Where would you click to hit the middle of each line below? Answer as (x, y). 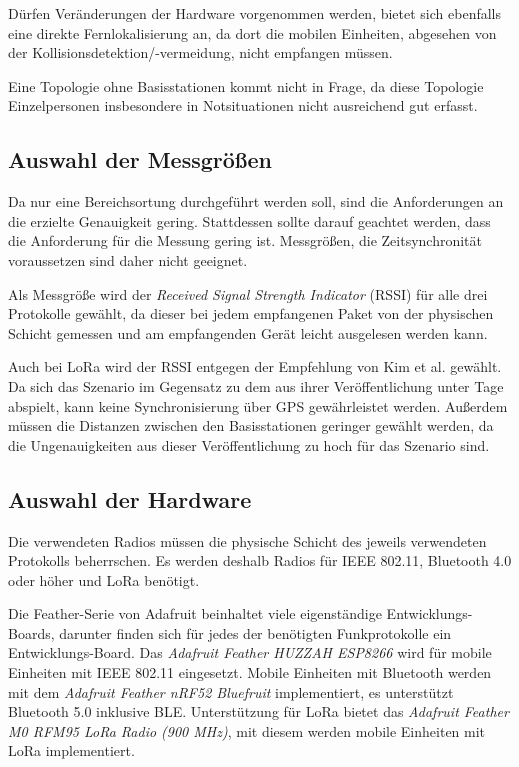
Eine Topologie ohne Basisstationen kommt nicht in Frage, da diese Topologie (246, 85)
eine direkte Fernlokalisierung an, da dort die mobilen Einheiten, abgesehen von (252, 32)
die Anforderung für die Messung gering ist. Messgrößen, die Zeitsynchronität (245, 240)
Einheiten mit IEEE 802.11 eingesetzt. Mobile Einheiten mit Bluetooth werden (250, 672)
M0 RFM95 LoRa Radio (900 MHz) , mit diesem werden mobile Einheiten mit (247, 730)
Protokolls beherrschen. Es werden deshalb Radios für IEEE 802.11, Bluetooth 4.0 (260, 560)
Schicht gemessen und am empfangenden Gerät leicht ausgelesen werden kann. (248, 332)
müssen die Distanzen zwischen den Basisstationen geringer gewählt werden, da (251, 425)
